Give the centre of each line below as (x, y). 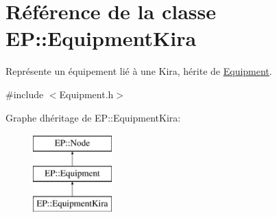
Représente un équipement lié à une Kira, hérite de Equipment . (139, 71)
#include (25, 94)
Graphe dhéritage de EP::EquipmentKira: (93, 117)
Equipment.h (86, 94)
